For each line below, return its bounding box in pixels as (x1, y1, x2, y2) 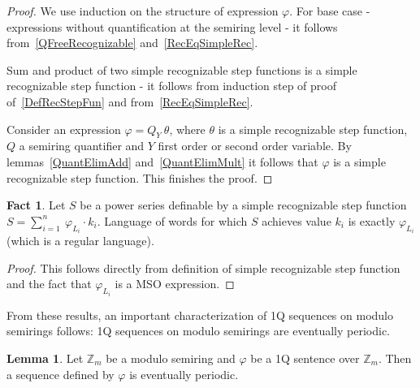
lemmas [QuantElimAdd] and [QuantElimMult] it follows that (6, 153, 318, 170)
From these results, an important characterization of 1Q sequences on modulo (6, 306, 393, 323)
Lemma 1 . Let (6, 349, 84, 366)
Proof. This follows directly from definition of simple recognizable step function (6, 259, 401, 276)
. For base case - (289, 2, 370, 19)
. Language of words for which (97, 212, 248, 229)
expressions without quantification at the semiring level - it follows (6, 18, 338, 35)
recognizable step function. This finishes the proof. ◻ (6, 169, 273, 186)
